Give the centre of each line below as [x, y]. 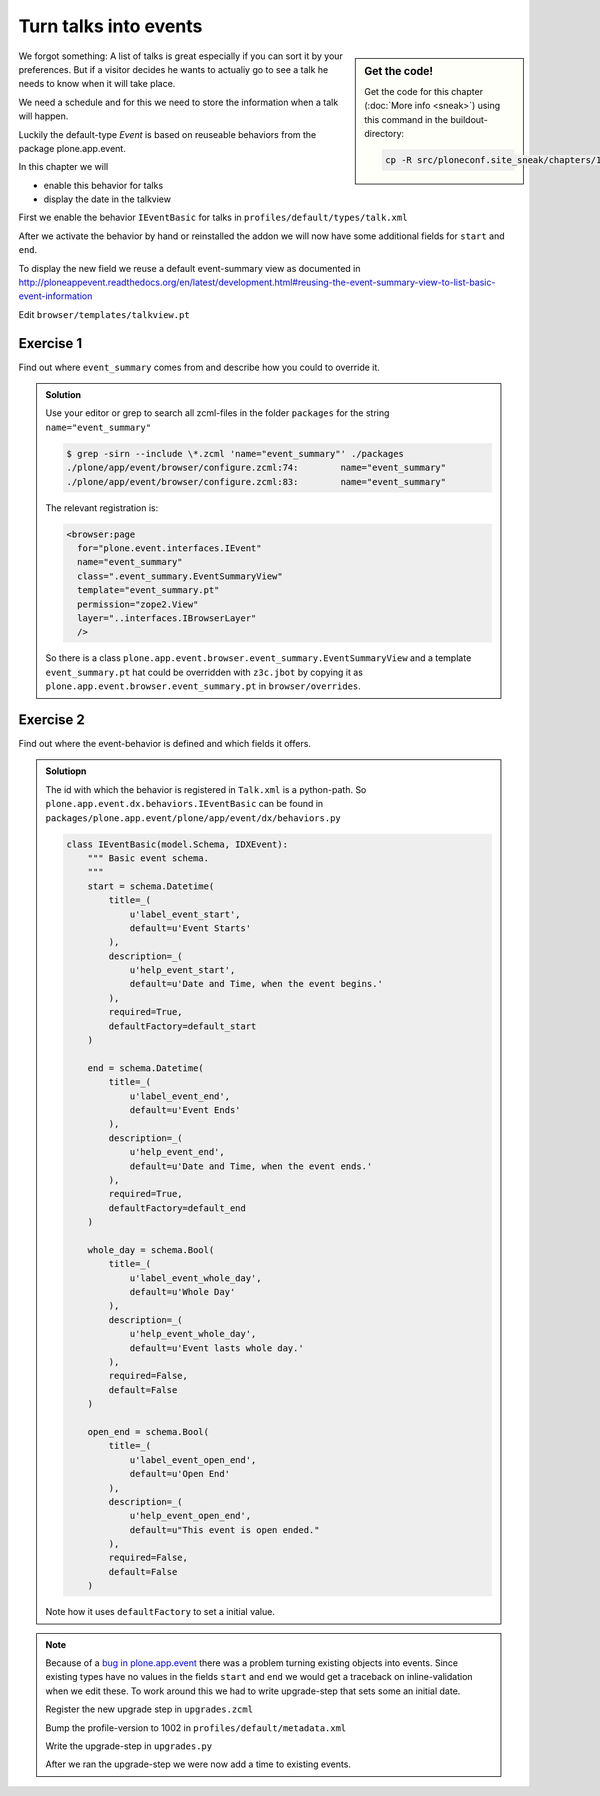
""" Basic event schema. [148, 858]
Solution [63, 395]
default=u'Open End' [179, 1474]
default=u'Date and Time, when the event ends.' [251, 1166]
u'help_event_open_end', [190, 1516]
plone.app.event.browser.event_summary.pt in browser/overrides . [203, 686]
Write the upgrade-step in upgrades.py [129, 1746]
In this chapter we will [63, 167]
